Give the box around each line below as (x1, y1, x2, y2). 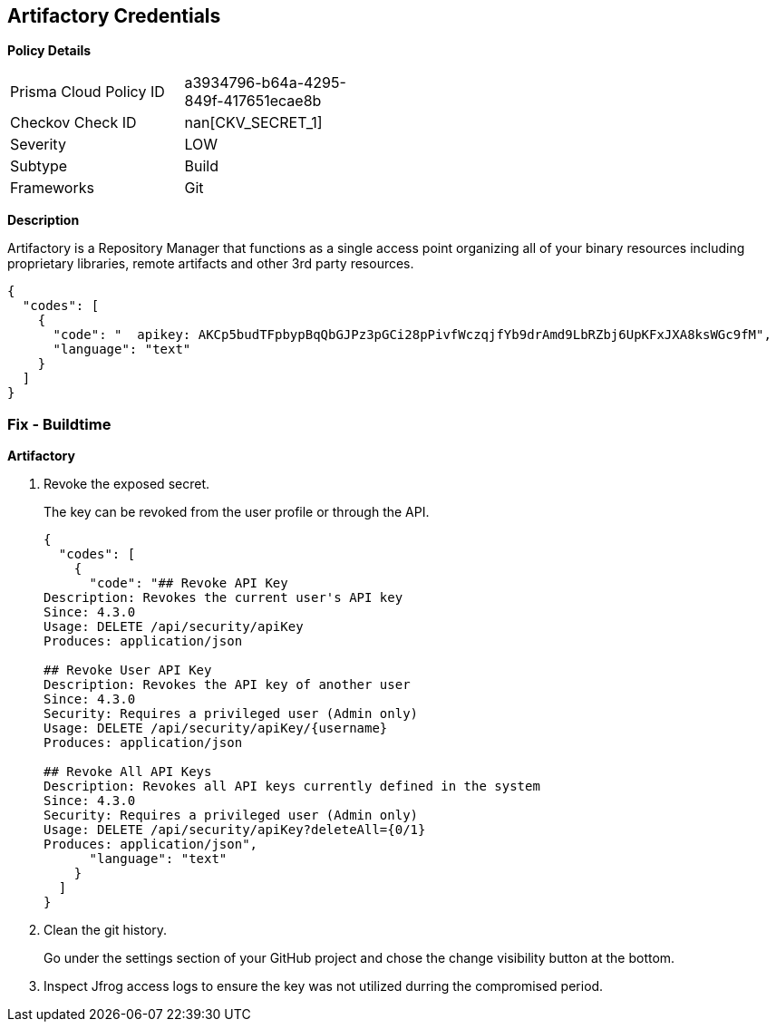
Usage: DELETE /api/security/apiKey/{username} (44, 721, 388, 736)
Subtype (10, 157, 68, 176)
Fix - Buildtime (7, 414, 112, 433)
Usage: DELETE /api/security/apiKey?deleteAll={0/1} (44, 822, 426, 838)
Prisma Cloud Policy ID (10, 83, 165, 102)
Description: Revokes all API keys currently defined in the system (44, 779, 540, 794)
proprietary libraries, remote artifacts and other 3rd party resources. (7, 256, 414, 272)
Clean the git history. (44, 922, 168, 938)
